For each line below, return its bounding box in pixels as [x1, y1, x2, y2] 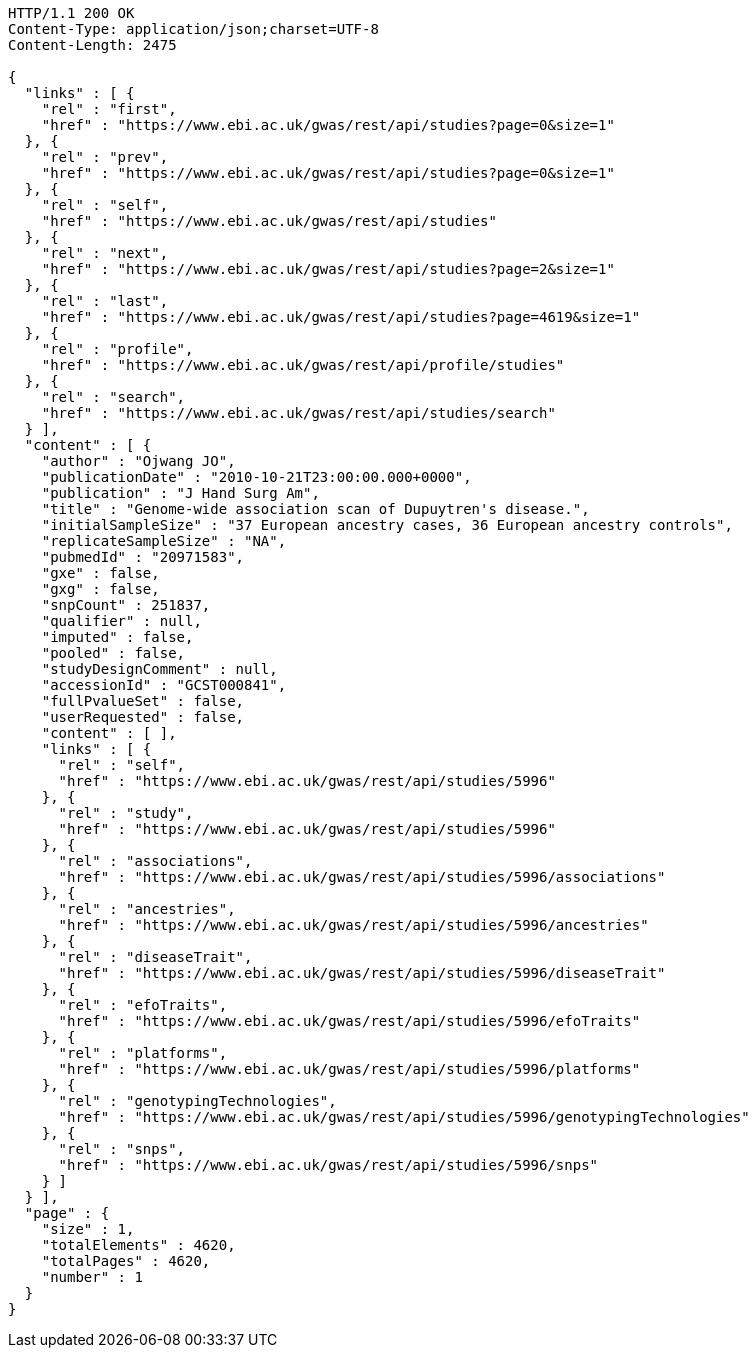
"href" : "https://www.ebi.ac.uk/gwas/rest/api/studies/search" [41, 405, 556, 421]
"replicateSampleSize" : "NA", [41, 533, 287, 549]
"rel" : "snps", [58, 1141, 186, 1157]
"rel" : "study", [58, 805, 194, 821]
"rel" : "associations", [58, 853, 253, 869]
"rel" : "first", [41, 101, 177, 117]
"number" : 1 [41, 1269, 143, 1285]
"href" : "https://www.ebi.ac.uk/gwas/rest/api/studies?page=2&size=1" [41, 261, 615, 277]
